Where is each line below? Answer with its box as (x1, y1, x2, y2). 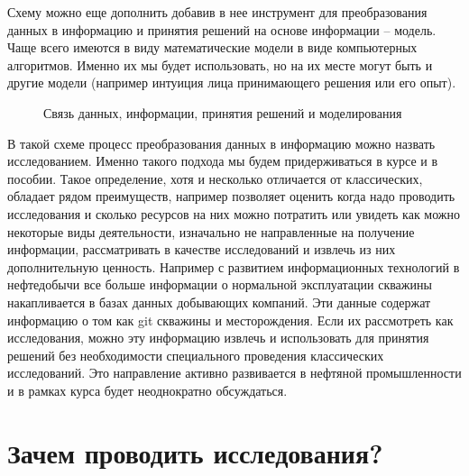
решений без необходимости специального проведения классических (7, 345, 384, 364)
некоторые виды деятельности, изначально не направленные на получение (7, 222, 415, 241)
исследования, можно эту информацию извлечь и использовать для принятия (7, 328, 429, 347)
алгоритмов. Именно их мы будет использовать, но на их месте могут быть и (7, 55, 433, 74)
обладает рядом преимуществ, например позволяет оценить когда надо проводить (7, 187, 455, 206)
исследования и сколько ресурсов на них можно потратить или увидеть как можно (7, 204, 461, 223)
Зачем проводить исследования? (7, 434, 383, 471)
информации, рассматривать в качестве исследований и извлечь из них (7, 240, 396, 259)
